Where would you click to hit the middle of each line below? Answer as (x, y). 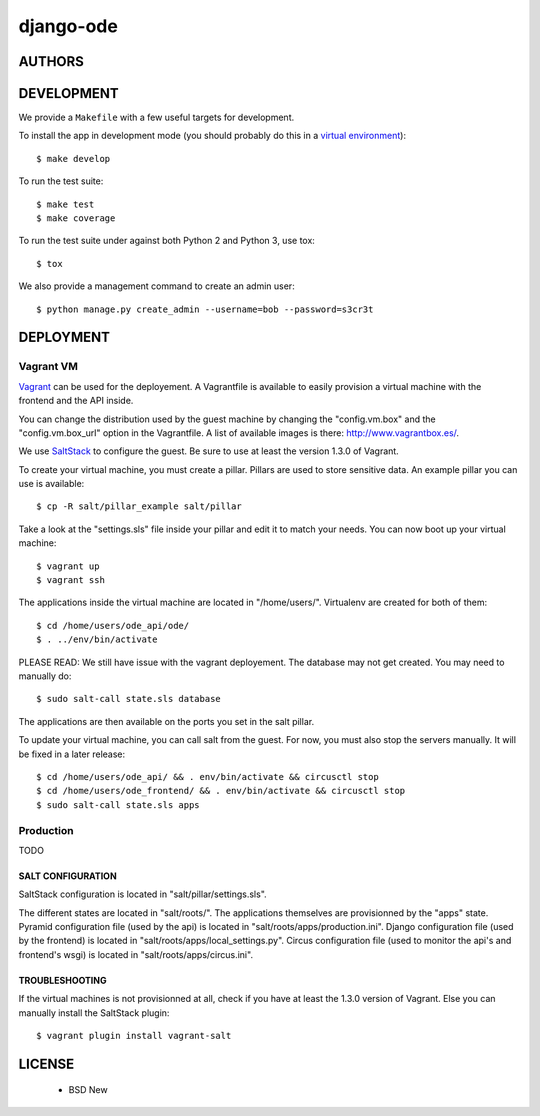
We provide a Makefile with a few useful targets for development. (156, 117)
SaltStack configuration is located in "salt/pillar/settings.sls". (142, 894)
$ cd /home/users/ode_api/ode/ (113, 625)
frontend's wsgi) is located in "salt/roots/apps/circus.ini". (136, 954)
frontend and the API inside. (76, 401)
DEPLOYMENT (64, 337)
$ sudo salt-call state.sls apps (118, 804)
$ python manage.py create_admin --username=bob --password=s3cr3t (205, 309)
